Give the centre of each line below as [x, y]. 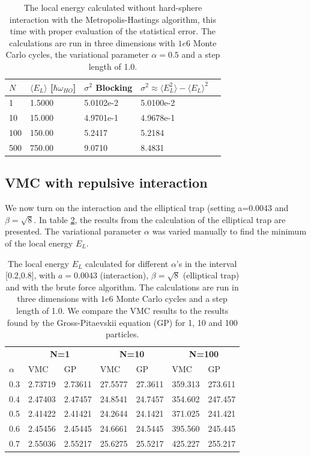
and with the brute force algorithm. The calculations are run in [122, 287]
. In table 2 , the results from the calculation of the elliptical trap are [160, 219]
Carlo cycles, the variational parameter [77, 54]
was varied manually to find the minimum [229, 231]
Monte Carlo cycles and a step [172, 299]
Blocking [114, 87]
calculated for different [127, 263]
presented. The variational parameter [73, 231]
